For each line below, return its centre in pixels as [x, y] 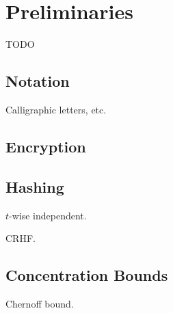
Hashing [35, 186]
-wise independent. [48, 215]
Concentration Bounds [87, 275]
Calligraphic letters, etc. [56, 109]
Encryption [46, 146]
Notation [38, 81]
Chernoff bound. [40, 303]
